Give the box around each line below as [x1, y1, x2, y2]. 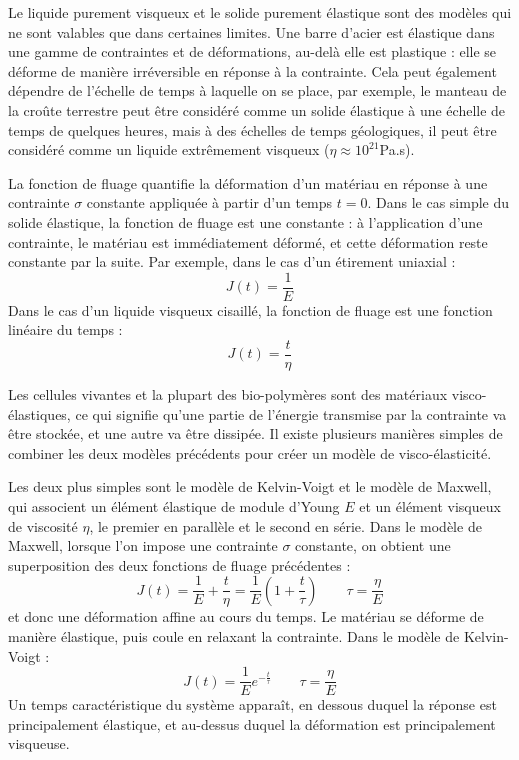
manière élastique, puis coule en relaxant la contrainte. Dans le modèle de [8, 626, 460, 647]
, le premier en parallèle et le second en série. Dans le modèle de [89, 515, 482, 536]
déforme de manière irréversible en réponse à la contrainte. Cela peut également [8, 60, 497, 81]
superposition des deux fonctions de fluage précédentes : [8, 554, 351, 575]
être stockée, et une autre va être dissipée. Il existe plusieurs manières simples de [8, 423, 503, 444]
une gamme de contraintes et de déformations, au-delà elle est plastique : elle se [8, 41, 497, 62]
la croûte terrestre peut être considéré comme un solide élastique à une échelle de [8, 99, 506, 120]
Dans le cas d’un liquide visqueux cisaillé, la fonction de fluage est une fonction [8, 299, 493, 320]
